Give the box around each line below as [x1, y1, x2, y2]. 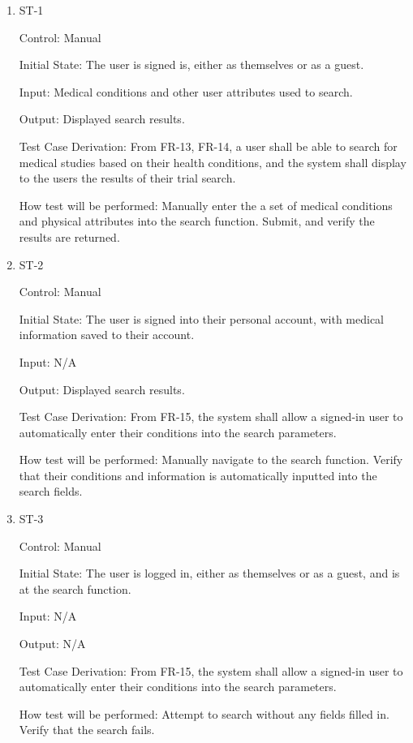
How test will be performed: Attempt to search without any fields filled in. [19, 705, 389, 722]
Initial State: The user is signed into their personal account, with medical [19, 310, 384, 327]
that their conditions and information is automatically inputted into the [19, 466, 377, 483]
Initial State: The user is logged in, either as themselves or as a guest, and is [19, 565, 400, 582]
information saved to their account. [19, 326, 195, 343]
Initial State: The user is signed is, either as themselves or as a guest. [19, 56, 364, 73]
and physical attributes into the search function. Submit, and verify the [19, 213, 375, 230]
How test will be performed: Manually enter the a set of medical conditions [19, 196, 393, 213]
